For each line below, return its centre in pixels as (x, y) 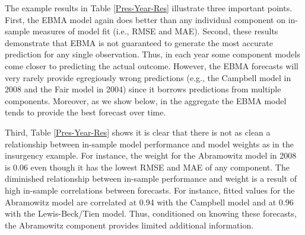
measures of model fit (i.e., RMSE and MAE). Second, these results (155, 31)
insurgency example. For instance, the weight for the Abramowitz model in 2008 (151, 155)
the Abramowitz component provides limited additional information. (129, 225)
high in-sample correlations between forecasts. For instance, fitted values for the (150, 190)
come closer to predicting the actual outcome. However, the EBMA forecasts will (152, 65)
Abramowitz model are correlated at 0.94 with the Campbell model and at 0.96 (149, 202)
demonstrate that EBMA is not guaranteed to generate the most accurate (139, 42)
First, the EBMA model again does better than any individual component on (145, 19)
